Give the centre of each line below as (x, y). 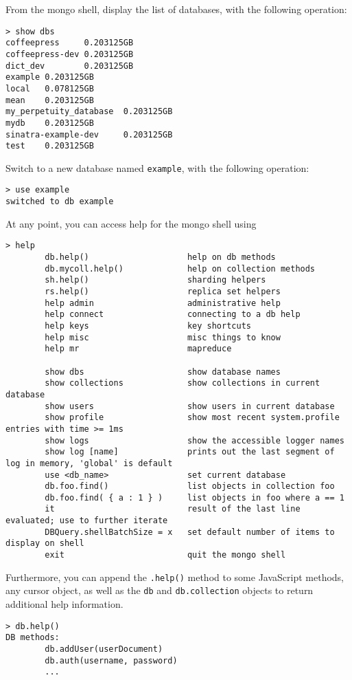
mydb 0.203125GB (50, 123)
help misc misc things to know (163, 337)
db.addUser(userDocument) (104, 649)
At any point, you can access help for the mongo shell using (131, 223)
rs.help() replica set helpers (163, 292)
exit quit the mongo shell (165, 555)
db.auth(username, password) (111, 660)
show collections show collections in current (183, 383)
